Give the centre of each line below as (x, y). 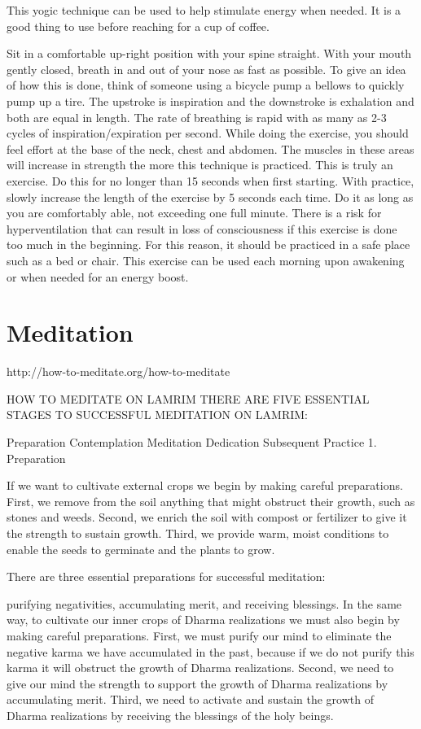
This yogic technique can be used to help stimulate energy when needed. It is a (204, 10)
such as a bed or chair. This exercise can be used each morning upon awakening (206, 260)
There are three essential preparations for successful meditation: (166, 576)
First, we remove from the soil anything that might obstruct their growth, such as (211, 501)
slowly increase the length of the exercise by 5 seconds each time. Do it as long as (210, 196)
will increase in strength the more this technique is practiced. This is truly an (200, 165)
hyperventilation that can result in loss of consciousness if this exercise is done (202, 228)
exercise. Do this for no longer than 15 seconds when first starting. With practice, (210, 180)
